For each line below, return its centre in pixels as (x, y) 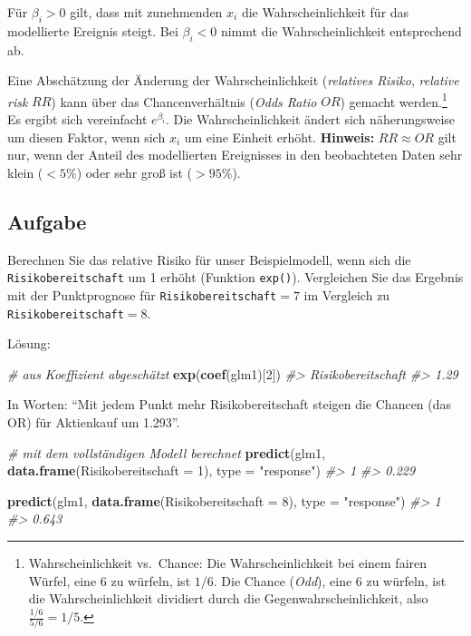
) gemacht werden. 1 (394, 100)
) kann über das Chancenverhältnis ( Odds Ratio (184, 101)
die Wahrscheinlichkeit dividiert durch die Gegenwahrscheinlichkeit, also (228, 598)
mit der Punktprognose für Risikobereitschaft (142, 294)
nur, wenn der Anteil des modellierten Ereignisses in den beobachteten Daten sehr (235, 155)
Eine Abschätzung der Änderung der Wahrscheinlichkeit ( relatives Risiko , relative (233, 80)
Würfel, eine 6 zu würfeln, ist (110, 580)
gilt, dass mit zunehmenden (146, 12)
